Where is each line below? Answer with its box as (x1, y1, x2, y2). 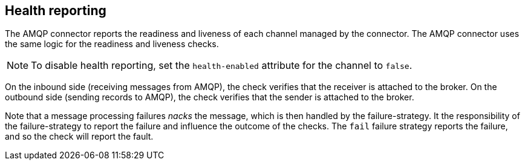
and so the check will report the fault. (5, 131, 154, 142)
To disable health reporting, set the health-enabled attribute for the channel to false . (31, 59, 412, 72)
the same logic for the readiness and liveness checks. (5, 39, 219, 50)
